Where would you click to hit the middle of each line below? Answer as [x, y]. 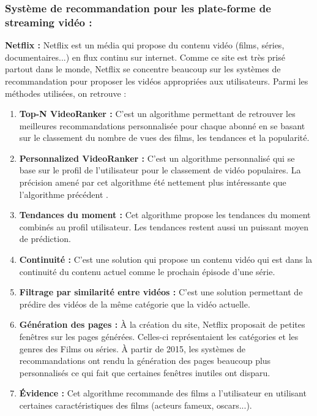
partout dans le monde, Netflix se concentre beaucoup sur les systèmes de [143, 69]
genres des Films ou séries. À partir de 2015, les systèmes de [132, 348]
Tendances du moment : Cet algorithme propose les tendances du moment [165, 215]
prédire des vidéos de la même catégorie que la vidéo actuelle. [135, 304]
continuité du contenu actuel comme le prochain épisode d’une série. [147, 271]
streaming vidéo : [49, 22]
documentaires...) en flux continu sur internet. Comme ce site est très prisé [145, 57]
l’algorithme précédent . [64, 194]
